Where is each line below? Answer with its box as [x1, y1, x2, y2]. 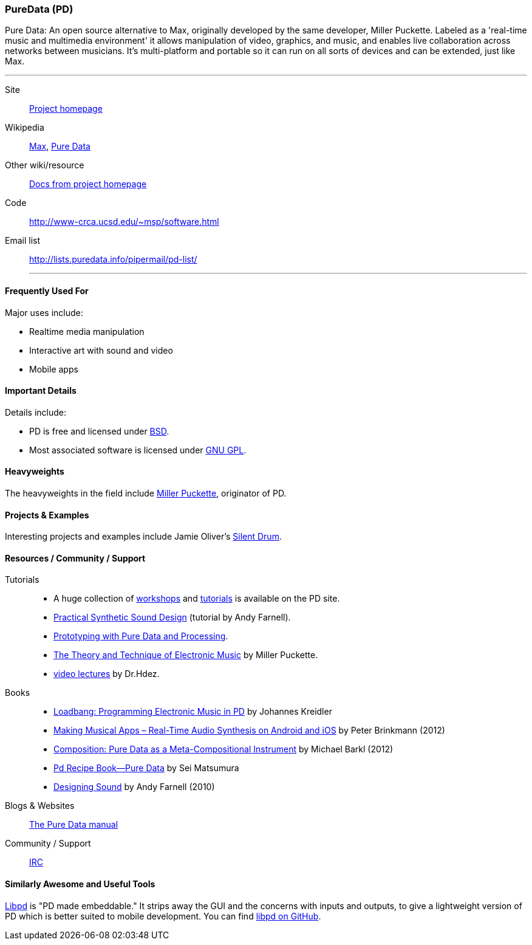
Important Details [5, 385, 77, 396]
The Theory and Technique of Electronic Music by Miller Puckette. [53, 650, 318, 661]
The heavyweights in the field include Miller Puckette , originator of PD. [5, 488, 287, 499]
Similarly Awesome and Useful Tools [5, 879, 155, 890]
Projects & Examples [5, 509, 89, 520]
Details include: [5, 407, 66, 418]
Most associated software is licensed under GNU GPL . [29, 444, 247, 455]
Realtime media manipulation [29, 326, 145, 337]
